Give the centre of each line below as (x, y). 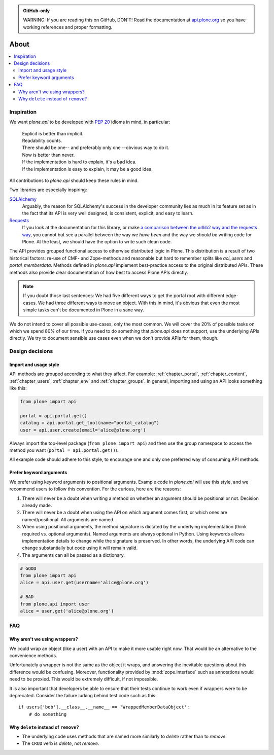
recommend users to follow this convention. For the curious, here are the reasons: (95, 489)
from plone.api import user (55, 604)
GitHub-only (37, 11)
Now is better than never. (48, 155)
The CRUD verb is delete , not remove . (61, 743)
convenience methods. (33, 655)
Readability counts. (42, 140)
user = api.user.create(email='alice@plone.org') (83, 430)
